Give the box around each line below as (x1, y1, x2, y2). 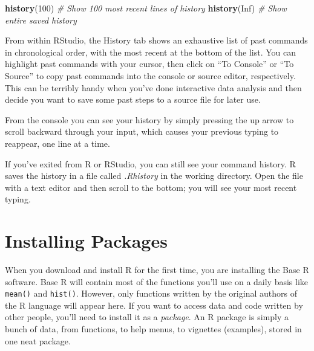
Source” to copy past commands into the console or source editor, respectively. (5, 69, 296, 82)
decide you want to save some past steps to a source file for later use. (5, 93, 261, 106)
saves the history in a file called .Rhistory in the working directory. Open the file (5, 169, 303, 182)
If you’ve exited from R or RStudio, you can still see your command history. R (5, 157, 296, 170)
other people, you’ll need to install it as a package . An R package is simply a (5, 311, 289, 323)
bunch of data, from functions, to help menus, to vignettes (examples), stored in (5, 323, 302, 335)
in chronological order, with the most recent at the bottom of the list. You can (5, 45, 296, 58)
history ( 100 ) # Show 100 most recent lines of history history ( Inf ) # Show (5, 2, 287, 14)
